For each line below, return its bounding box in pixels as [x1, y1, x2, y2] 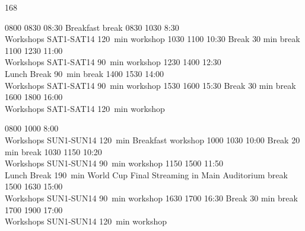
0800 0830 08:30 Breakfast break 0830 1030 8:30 [5, 21, 179, 33]
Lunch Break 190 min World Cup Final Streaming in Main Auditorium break [5, 168, 288, 181]
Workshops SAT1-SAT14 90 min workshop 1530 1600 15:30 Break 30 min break [5, 79, 296, 91]
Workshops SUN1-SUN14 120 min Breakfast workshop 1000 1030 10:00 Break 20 [5, 133, 300, 146]
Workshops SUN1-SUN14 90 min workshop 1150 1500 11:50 [5, 157, 223, 169]
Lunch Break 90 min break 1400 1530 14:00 [5, 67, 164, 79]
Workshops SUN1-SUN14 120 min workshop [5, 215, 167, 227]
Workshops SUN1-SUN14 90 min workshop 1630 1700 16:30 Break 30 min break [5, 191, 298, 204]
